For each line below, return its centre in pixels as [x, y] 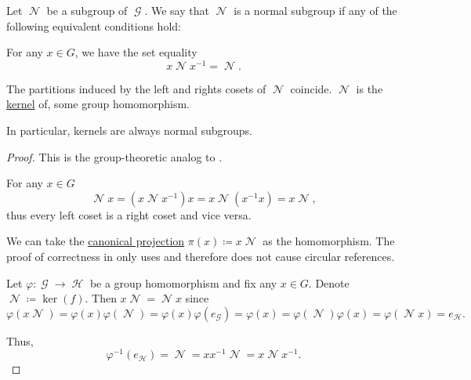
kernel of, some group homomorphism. [98, 104]
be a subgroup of [87, 10]
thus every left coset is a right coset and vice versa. [129, 214]
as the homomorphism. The [329, 241]
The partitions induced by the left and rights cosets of [136, 88]
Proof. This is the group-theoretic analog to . [114, 156]
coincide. [311, 88]
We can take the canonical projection [96, 241]
